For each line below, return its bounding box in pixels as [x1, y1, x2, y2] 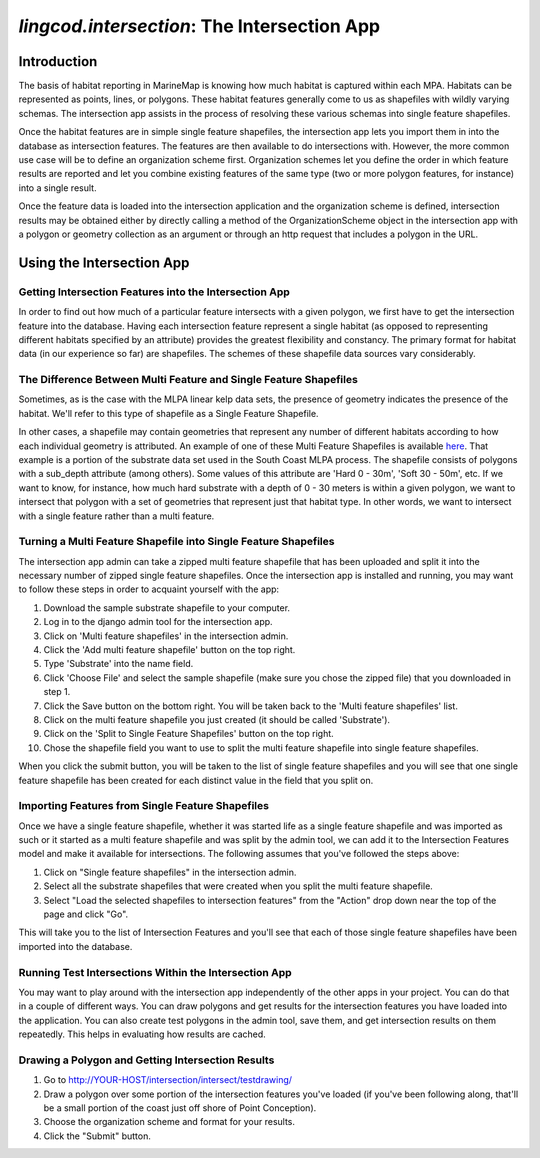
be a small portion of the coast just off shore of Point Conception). [43, 1102, 317, 1114]
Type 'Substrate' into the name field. [43, 658, 194, 670]
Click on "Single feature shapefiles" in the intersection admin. [43, 866, 297, 878]
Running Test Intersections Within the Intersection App [18, 965, 292, 979]
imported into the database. [18, 940, 133, 952]
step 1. [43, 686, 71, 698]
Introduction [18, 53, 98, 70]
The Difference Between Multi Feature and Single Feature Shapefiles [18, 373, 359, 387]
